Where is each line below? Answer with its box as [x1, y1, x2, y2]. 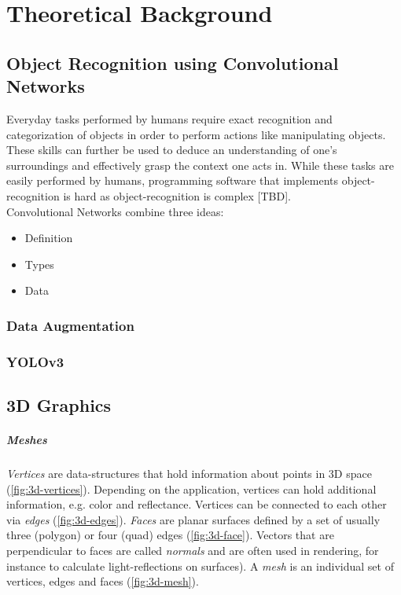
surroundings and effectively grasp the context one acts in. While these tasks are [6, 156, 394, 173]
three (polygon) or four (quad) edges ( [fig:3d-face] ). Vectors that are [6, 527, 334, 543]
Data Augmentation [6, 315, 134, 335]
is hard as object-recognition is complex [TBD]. [63, 187, 292, 204]
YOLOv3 [6, 351, 64, 371]
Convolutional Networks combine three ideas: [6, 203, 224, 219]
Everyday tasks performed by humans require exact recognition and [6, 110, 333, 127]
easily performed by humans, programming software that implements [6, 172, 339, 189]
